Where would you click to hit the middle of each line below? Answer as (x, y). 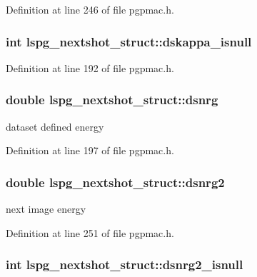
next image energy (46, 209)
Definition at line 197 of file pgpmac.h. (90, 150)
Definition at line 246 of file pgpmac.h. (90, 9)
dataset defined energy (55, 126)
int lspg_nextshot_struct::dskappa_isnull (129, 41)
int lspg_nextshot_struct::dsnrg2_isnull (125, 265)
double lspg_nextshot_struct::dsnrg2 (115, 182)
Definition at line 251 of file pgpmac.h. (90, 232)
